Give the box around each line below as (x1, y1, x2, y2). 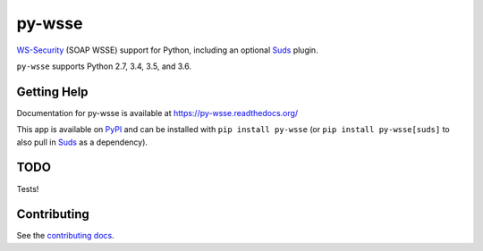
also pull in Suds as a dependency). (16, 137, 148, 147)
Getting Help (16, 84, 89, 99)
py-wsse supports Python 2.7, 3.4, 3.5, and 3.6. (16, 61, 192, 71)
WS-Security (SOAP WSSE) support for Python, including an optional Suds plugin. (16, 45, 318, 55)
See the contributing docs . (16, 230, 115, 241)
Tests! (16, 183, 39, 194)
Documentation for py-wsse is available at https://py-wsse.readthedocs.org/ (16, 107, 299, 118)
